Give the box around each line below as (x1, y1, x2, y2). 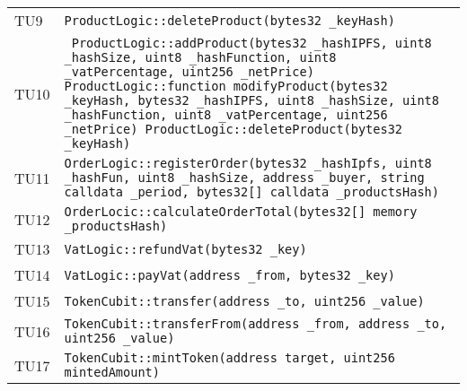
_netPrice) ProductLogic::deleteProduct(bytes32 (64, 122, 403, 136)
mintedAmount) (64, 365, 160, 379)
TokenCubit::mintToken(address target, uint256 (64, 351, 395, 365)
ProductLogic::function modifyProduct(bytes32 (64, 79, 388, 93)
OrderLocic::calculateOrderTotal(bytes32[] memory (64, 204, 418, 219)
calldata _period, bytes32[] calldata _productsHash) (64, 185, 439, 199)
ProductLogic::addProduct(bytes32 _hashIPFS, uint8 (71, 36, 432, 50)
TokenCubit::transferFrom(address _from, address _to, (64, 317, 447, 331)
